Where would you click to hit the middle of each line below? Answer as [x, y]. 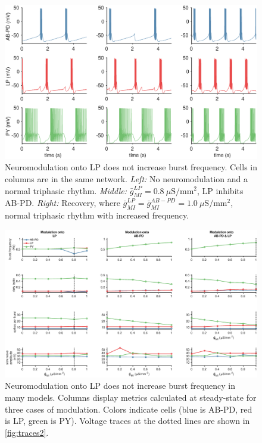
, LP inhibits [220, 190]
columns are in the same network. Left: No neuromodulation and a [126, 178]
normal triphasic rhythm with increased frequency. [97, 215]
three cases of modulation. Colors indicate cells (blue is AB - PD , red [129, 409]
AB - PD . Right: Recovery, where [63, 203]
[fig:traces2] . [27, 432]
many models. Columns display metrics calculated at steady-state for [131, 397]
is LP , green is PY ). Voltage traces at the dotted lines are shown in [127, 421]
